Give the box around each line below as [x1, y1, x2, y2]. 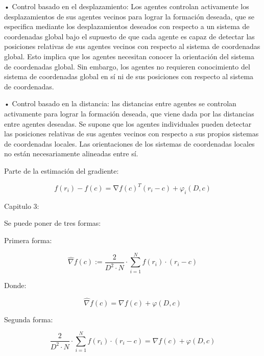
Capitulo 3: [4, 200, 39, 211]
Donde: [4, 279, 27, 290]
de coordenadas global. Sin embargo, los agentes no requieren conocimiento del [4, 61, 250, 72]
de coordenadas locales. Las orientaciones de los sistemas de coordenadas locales [4, 138, 255, 149]
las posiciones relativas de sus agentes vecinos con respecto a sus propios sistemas [4, 128, 259, 139]
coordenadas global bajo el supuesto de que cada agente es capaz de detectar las [4, 31, 255, 41]
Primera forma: [4, 234, 52, 245]
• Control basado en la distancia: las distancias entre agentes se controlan [4, 98, 236, 109]
